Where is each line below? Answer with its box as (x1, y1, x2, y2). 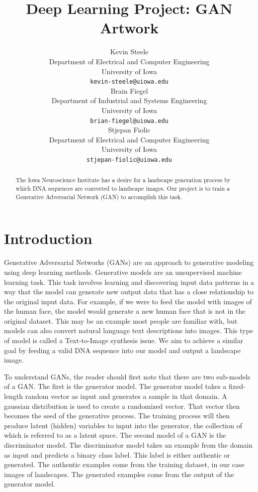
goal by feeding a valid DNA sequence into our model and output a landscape (4, 345, 241, 355)
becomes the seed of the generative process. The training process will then (4, 410, 230, 421)
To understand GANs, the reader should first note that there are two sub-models (4, 371, 251, 381)
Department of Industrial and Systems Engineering (51, 95, 207, 106)
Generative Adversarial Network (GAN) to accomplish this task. (15, 192, 182, 201)
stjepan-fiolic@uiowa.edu (86, 156, 172, 163)
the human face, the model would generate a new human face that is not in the (4, 306, 246, 316)
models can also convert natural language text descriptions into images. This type (4, 325, 254, 336)
